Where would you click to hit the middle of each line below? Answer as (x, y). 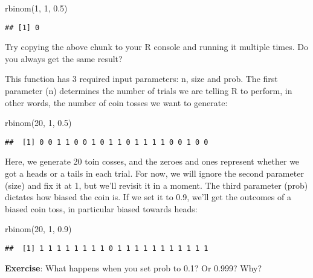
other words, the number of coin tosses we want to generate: (116, 102)
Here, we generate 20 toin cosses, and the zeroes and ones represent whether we (152, 161)
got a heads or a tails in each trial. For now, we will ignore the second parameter (154, 173)
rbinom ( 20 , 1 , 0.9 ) (38, 229)
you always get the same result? (64, 58)
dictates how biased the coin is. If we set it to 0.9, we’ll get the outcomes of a (148, 197)
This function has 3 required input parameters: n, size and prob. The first (141, 79)
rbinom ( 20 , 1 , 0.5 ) (38, 123)
